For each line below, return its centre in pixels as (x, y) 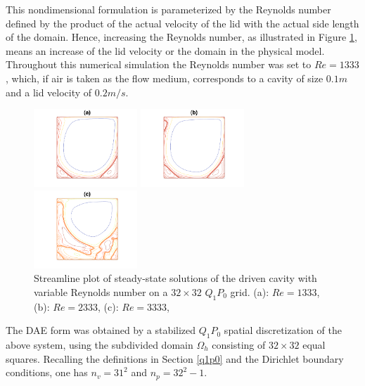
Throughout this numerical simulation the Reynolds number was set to (159, 64)
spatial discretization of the (283, 330)
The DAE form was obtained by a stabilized (101, 330)
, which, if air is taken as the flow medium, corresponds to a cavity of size (165, 78)
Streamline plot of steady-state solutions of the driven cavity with (175, 278)
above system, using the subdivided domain (100, 344)
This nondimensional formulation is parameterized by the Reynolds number (168, 9)
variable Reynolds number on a (101, 291)
